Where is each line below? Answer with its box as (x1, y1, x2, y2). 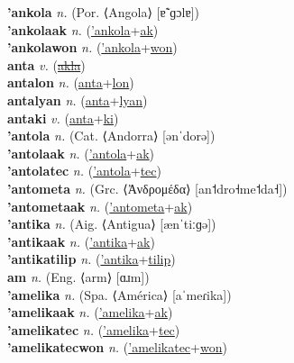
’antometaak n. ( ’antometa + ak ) (7, 196, 193, 215)
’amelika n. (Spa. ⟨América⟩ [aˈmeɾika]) (7, 285, 232, 304)
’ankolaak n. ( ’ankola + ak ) (7, 20, 159, 39)
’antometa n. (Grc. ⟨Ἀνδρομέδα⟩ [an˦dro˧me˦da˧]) (7, 178, 288, 197)
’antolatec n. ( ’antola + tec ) (7, 161, 162, 180)
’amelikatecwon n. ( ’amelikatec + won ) (7, 338, 227, 357)
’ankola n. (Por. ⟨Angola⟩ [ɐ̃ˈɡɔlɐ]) (7, 3, 199, 21)
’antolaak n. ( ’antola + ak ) (7, 143, 155, 162)
